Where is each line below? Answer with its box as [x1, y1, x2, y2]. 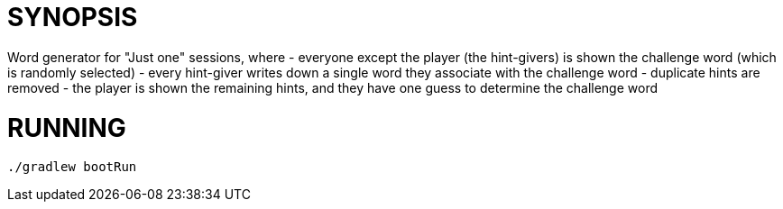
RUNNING [7, 112, 126, 143]
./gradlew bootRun [7, 159, 137, 175]
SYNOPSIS [7, 2, 138, 32]
